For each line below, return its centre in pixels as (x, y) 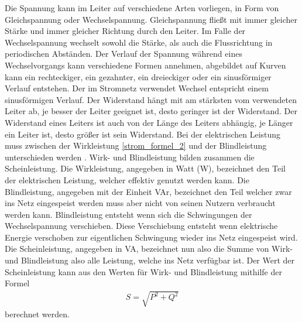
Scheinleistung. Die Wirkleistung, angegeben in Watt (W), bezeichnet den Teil (145, 168)
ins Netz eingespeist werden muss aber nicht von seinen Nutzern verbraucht (140, 203)
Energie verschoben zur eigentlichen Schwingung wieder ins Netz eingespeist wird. (151, 237)
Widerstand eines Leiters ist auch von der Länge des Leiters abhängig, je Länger (149, 122)
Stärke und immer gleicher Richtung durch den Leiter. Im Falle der (125, 31)
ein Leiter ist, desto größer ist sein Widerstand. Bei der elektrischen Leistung (143, 134)
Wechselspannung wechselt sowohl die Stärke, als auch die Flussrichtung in (139, 42)
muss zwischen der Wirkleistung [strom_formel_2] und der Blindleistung (136, 145)
